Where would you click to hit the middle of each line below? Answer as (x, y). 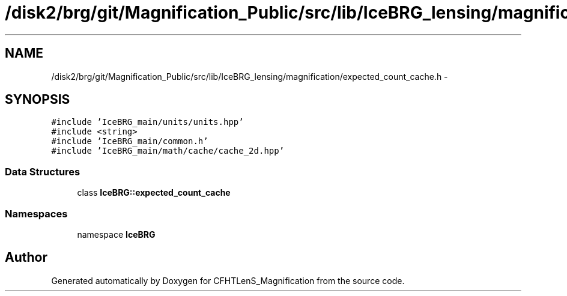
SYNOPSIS (38, 100)
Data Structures (43, 171)
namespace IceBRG (116, 234)
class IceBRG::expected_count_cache (154, 193)
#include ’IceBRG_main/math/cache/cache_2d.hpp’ (168, 151)
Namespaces (36, 213)
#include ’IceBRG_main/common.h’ (130, 141)
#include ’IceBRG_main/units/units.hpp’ (147, 122)
